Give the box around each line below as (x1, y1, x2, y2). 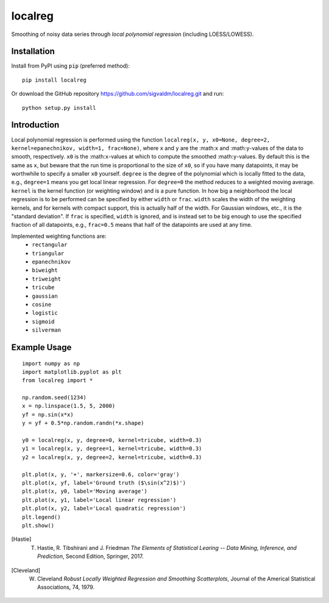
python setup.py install (22, 104, 96, 111)
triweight (32, 275, 61, 282)
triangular (32, 250, 65, 257)
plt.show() (22, 522, 55, 529)
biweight (32, 267, 58, 274)
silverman (32, 327, 61, 334)
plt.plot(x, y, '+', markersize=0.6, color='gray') (22, 471, 180, 478)
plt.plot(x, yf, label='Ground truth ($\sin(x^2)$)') (22, 479, 186, 486)
